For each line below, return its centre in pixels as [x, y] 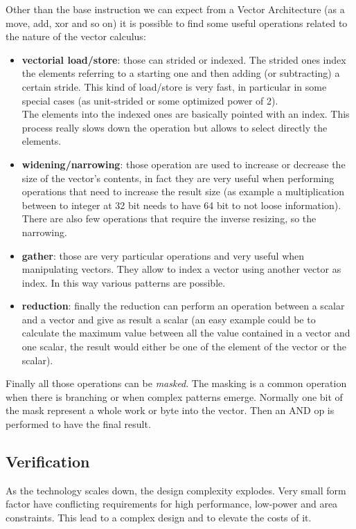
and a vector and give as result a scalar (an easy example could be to [169, 319]
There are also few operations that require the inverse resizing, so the [169, 218]
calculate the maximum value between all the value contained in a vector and [186, 333]
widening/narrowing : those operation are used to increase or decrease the [184, 164]
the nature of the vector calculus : [76, 36]
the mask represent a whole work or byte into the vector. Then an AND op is [170, 410]
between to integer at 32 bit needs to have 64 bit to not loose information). [181, 205]
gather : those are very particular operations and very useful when [163, 255]
